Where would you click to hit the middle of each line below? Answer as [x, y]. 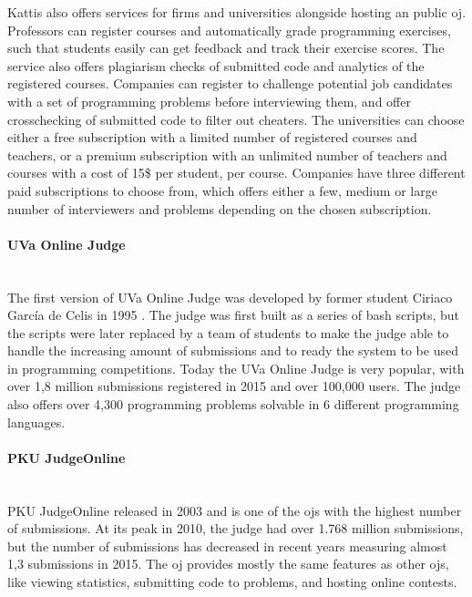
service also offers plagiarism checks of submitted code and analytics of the [216, 65]
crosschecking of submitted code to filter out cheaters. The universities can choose [236, 119]
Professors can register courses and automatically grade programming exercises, [229, 30]
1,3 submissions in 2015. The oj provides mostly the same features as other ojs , [228, 564]
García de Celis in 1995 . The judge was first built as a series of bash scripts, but [233, 315]
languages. [36, 422]
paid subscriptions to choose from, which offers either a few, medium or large [222, 190]
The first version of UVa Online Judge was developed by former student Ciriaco [230, 297]
